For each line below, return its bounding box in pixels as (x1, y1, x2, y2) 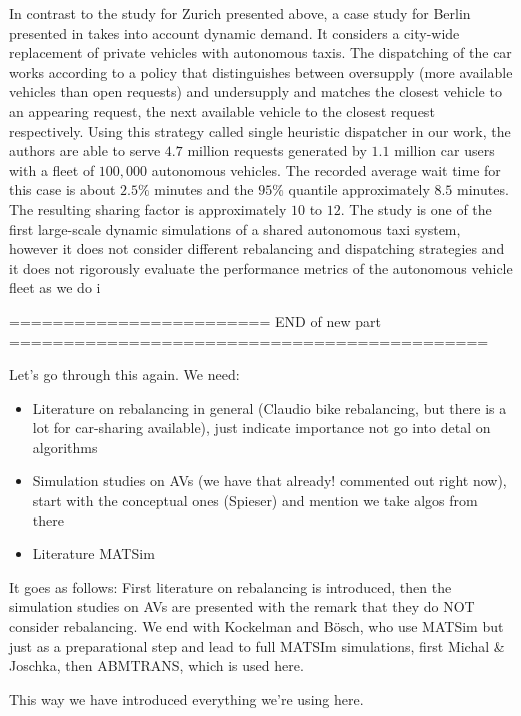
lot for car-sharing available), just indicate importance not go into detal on (32, 417, 491, 438)
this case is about (9, 179, 116, 200)
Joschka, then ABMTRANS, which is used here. (9, 655, 304, 676)
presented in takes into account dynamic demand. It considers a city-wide (9, 22, 460, 43)
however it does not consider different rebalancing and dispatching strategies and (9, 238, 505, 259)
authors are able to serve (9, 140, 161, 161)
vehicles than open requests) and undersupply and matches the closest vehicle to (9, 81, 502, 102)
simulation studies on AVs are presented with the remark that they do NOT (9, 596, 475, 617)
